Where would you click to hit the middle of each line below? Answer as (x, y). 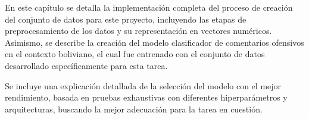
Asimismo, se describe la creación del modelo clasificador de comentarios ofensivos (154, 42)
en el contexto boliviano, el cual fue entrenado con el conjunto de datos (135, 54)
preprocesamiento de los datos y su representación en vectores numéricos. (138, 31)
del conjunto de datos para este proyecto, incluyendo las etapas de (126, 19)
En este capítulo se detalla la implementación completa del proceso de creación (149, 7)
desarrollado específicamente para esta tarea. (86, 65)
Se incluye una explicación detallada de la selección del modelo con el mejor (143, 85)
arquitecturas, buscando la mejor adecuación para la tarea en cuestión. (134, 109)
